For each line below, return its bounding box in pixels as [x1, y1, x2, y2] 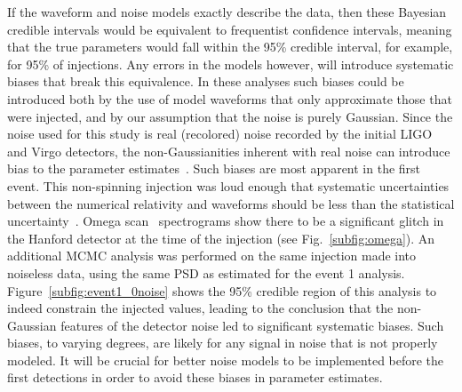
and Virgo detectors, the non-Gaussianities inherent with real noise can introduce [7, 141, 450, 160]
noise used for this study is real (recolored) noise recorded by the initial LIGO [7, 124, 433, 143]
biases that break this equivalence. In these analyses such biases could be [7, 72, 404, 91]
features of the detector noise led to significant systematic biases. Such [60, 316, 444, 334]
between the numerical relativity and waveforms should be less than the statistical [7, 194, 455, 212]
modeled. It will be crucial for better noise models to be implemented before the [7, 350, 444, 369]
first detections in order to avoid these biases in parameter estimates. [7, 368, 383, 387]
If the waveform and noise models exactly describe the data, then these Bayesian [7, 3, 447, 20]
